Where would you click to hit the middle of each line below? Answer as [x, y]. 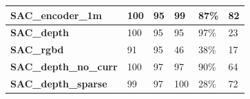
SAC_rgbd [37, 49]
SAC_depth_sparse [59, 83]
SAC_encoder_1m [56, 15]
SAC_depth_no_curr [64, 67]
